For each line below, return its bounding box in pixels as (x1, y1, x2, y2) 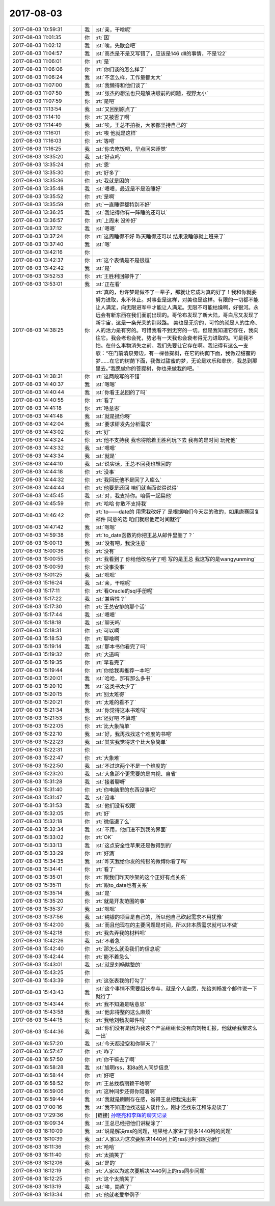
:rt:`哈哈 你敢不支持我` (95, 500, 148, 507)
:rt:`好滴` (95, 850, 116, 857)
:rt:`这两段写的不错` (95, 373, 142, 380)
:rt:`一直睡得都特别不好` (95, 201, 152, 208)
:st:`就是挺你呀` (95, 412, 132, 419)
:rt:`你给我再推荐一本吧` (95, 667, 152, 674)
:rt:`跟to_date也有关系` (95, 881, 149, 888)
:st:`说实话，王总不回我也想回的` (95, 460, 173, 467)
